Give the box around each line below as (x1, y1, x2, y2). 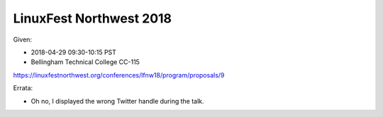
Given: (13, 35, 32, 44)
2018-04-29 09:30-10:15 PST (30, 48, 117, 56)
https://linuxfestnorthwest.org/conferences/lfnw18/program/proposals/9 (13, 70, 225, 79)
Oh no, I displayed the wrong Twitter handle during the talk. (30, 97, 205, 105)
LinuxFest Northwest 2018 (13, 11, 172, 26)
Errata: (13, 84, 33, 92)
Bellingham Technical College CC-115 (30, 58, 140, 66)
